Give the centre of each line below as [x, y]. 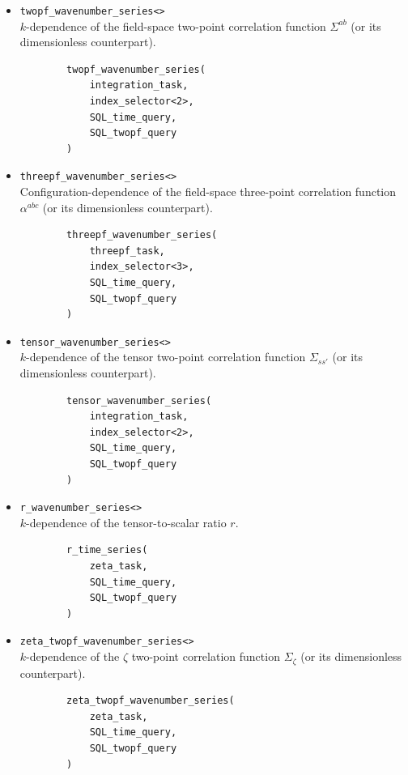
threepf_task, [127, 251]
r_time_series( [107, 550]
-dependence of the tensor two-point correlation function [166, 357]
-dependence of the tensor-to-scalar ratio [126, 522]
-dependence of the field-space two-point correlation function [176, 26]
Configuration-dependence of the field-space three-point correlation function [208, 192]
